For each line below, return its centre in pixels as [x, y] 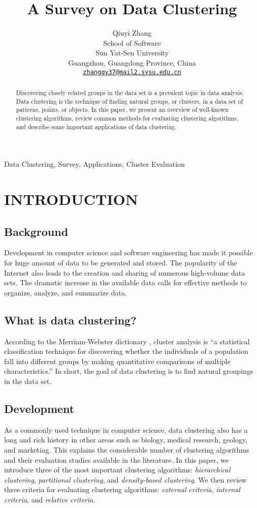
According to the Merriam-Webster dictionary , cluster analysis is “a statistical [127, 341]
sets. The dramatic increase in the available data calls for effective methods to [125, 282]
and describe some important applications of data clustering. [96, 126]
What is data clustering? [70, 320]
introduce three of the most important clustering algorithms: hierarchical [117, 470]
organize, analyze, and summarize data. [66, 292]
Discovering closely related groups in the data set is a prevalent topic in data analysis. [130, 92]
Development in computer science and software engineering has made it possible [128, 252]
